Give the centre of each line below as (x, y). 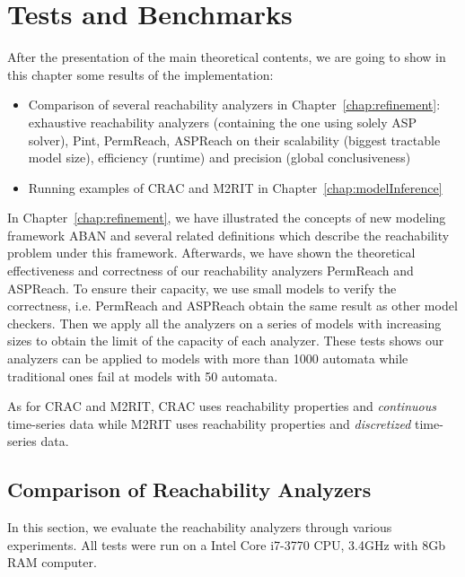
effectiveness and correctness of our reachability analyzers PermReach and (211, 271)
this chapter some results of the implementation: (140, 74)
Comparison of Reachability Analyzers (189, 490)
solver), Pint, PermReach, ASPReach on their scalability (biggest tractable (234, 140)
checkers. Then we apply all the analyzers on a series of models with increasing (224, 323)
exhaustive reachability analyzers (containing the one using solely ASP (223, 122)
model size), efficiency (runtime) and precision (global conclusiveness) (219, 157)
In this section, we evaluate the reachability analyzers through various (200, 527)
